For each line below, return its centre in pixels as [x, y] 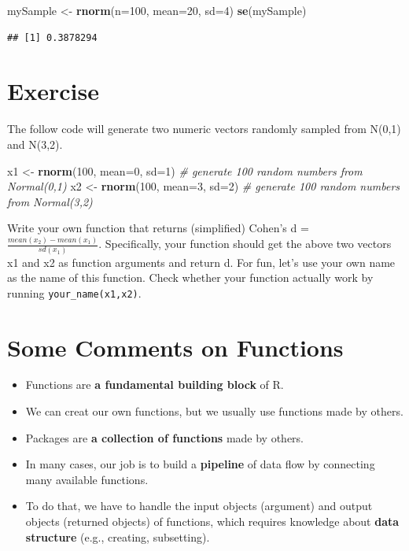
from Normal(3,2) [50, 201]
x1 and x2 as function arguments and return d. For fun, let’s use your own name [201, 262]
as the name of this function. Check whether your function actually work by [190, 277]
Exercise [53, 91]
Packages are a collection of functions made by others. [165, 437]
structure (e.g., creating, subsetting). [118, 536]
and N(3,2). [35, 144]
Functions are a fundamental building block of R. [155, 385]
